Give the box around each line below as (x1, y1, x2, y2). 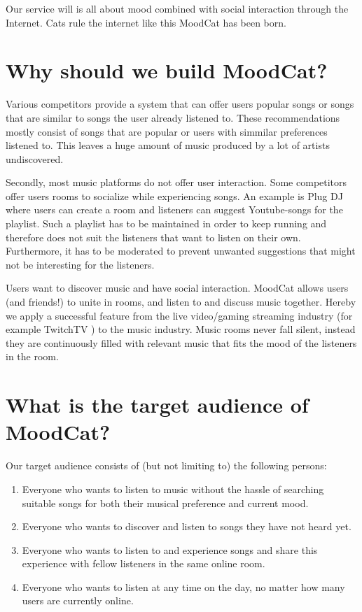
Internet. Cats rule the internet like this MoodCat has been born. (6, 15, 286, 29)
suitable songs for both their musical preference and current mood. (22, 495, 309, 510)
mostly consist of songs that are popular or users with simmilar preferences (6, 124, 328, 138)
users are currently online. (22, 593, 134, 608)
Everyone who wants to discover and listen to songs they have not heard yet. (22, 519, 351, 534)
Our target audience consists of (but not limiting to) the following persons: (6, 458, 327, 473)
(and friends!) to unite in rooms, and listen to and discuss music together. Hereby (6, 294, 356, 309)
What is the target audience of (6, 390, 309, 419)
